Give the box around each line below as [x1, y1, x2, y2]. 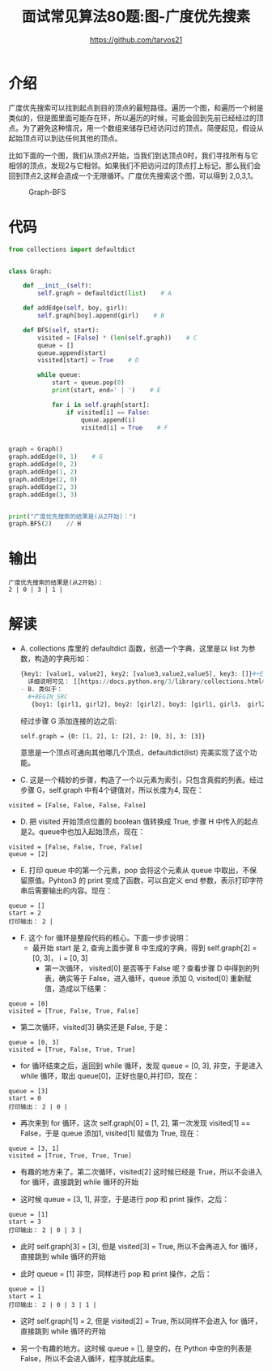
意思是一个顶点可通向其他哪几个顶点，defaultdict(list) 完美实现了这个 [19, 747, 251, 757]
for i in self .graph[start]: [51, 400, 151, 409]
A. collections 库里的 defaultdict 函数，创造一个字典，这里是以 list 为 [19, 643, 249, 654]
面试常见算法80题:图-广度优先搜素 [21, 7, 251, 26]
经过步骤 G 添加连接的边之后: [19, 716, 117, 725]
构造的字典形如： [34, 654, 91, 664]
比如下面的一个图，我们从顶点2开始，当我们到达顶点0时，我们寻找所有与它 [8, 150, 259, 160]
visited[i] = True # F [80, 423, 168, 431]
